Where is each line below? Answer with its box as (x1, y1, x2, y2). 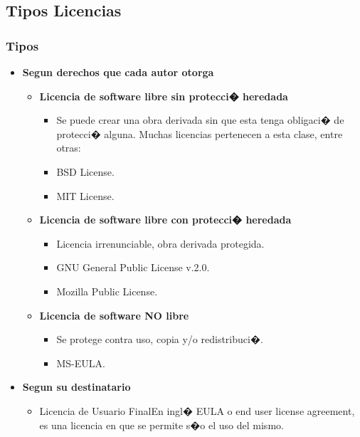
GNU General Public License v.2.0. (56, 260, 210, 275)
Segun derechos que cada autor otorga (22, 65, 214, 79)
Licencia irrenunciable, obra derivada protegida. (56, 236, 265, 251)
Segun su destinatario (22, 379, 131, 394)
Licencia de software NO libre (39, 307, 189, 322)
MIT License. (56, 188, 115, 203)
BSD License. (56, 164, 115, 179)
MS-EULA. (56, 355, 105, 370)
